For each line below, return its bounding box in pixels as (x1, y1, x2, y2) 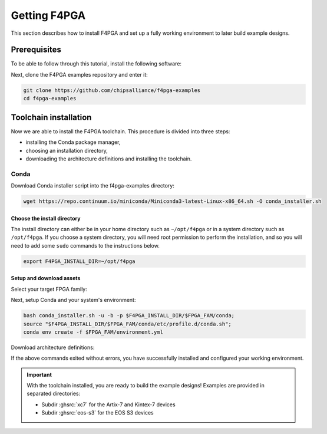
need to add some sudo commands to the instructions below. (11, 242, 160, 249)
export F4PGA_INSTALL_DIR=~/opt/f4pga (23, 258, 136, 265)
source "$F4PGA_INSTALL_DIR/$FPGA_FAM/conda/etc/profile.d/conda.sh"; (23, 320, 232, 327)
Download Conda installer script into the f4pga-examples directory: (11, 182, 175, 189)
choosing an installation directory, (25, 147, 108, 154)
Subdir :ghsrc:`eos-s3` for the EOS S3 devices (41, 409, 154, 416)
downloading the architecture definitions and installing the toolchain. (25, 155, 192, 162)
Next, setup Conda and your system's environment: (11, 297, 136, 304)
